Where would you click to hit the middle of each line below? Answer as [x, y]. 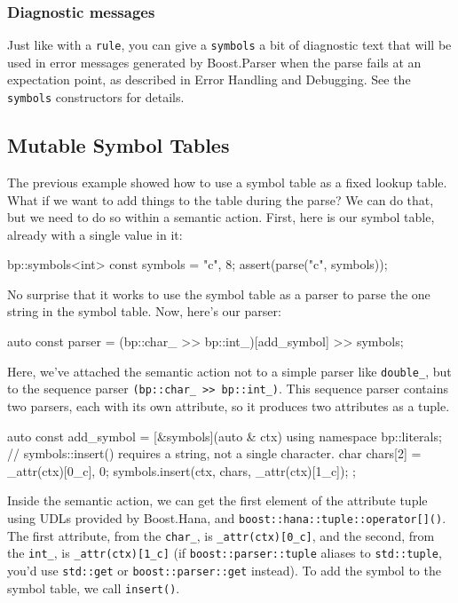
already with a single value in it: [95, 234]
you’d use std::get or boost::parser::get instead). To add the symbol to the [224, 570]
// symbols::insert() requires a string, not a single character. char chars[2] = [214, 453]
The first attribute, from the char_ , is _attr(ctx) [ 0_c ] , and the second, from [221, 535]
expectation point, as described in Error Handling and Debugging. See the [209, 79]
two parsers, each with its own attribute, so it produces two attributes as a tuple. [229, 405]
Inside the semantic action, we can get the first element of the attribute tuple [217, 500]
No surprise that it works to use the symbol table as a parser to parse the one [219, 294]
